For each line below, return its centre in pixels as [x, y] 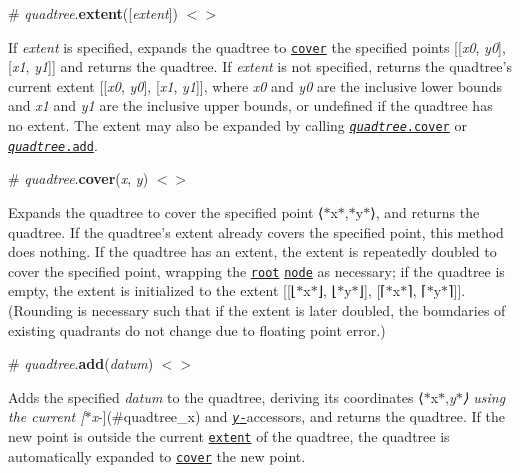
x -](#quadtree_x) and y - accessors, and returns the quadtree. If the [298, 416]
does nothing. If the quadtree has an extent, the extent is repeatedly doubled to [252, 251]
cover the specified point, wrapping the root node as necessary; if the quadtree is [256, 270]
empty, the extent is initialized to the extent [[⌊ [152, 290]
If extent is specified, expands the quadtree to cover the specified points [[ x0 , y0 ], [257, 46]
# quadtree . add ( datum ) [81, 363]
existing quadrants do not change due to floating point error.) [197, 329]
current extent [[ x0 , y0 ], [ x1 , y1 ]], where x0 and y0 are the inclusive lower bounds [255, 85]
